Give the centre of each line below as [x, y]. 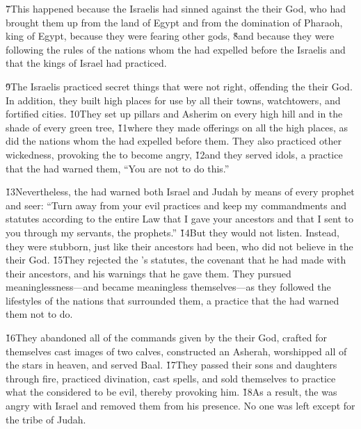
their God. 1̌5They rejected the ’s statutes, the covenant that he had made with [176, 260]
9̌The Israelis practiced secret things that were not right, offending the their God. [179, 86]
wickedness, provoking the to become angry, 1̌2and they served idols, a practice [174, 154]
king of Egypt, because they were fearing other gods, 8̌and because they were [170, 36]
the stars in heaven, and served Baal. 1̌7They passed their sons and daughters [171, 365]
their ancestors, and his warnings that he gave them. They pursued [149, 273]
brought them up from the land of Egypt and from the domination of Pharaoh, [174, 22]
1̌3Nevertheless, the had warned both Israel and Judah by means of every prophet [180, 192]
